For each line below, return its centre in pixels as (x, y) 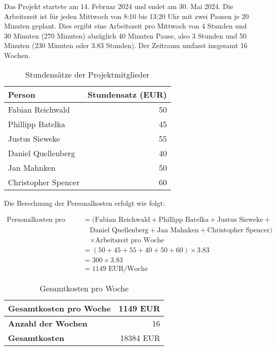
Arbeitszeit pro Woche (130, 241)
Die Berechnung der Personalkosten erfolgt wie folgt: (84, 203)
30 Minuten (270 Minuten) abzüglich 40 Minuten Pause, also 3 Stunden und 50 (125, 35)
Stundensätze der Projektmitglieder (87, 74)
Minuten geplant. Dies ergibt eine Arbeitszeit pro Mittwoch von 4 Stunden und (125, 26)
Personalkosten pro (36, 220)
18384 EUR (140, 338)
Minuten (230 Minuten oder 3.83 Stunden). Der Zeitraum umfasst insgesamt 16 (126, 45)
